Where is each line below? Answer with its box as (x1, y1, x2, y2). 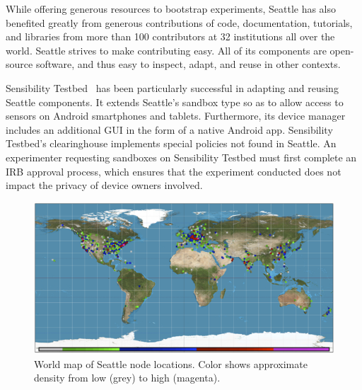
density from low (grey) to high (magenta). (34, 370, 221, 385)
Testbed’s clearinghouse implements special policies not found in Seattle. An (6, 136, 337, 151)
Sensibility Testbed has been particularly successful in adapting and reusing (6, 80, 339, 95)
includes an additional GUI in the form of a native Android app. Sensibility (6, 122, 333, 137)
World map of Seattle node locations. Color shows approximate (34, 356, 308, 371)
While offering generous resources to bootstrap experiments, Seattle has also (6, 1, 337, 16)
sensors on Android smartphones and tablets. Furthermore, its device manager (6, 108, 346, 123)
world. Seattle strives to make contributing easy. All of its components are (6, 42, 327, 57)
